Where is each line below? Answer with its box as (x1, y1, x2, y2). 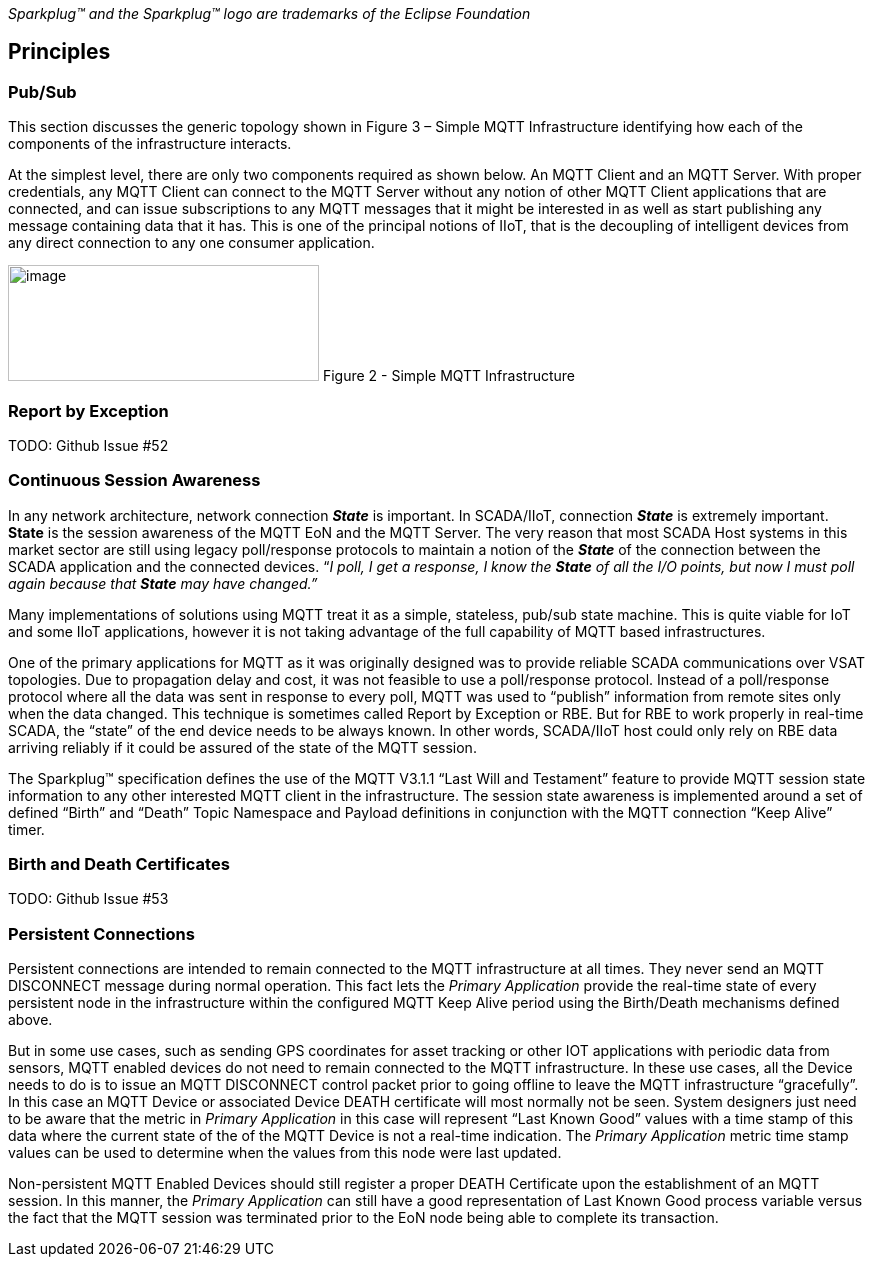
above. (8, 1011, 53, 1029)
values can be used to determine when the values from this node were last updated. (8, 1144, 562, 1162)
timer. (8, 820, 45, 838)
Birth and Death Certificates (8, 854, 230, 875)
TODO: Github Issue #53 (8, 890, 169, 908)
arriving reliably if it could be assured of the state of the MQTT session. (8, 738, 477, 756)
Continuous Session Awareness (8, 470, 261, 491)
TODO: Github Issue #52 (8, 436, 169, 454)
